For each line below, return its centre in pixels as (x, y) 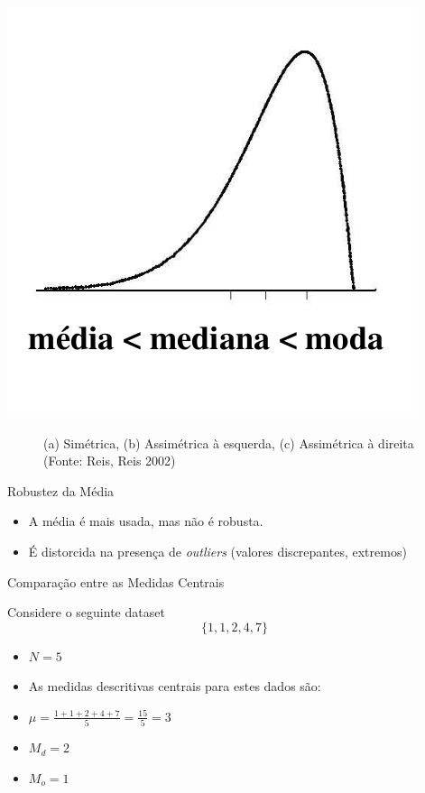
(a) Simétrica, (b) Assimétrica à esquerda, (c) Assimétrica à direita (229, 443)
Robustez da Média (61, 490)
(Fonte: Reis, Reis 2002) (110, 461)
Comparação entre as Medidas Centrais (116, 581)
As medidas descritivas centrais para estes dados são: (175, 686)
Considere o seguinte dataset (86, 612)
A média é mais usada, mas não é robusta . (146, 521)
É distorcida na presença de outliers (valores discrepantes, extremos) (217, 551)
